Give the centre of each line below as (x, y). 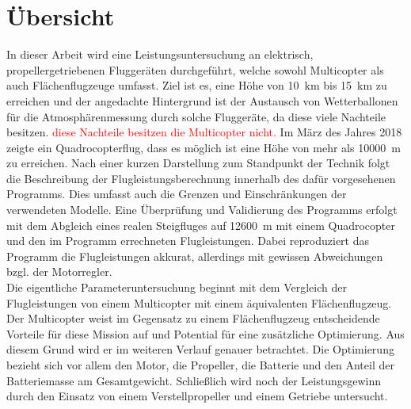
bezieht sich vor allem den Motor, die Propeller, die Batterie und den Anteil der (200, 365)
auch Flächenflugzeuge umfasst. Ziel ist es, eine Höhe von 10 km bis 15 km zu (197, 85)
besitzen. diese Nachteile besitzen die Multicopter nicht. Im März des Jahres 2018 (204, 132)
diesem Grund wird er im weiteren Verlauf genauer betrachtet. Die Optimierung (200, 349)
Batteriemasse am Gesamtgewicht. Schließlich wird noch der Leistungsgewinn (194, 380)
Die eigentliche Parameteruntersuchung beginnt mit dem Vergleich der (177, 287)
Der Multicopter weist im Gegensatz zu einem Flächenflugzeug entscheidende (193, 318)
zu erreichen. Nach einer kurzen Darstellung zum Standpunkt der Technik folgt (198, 163)
